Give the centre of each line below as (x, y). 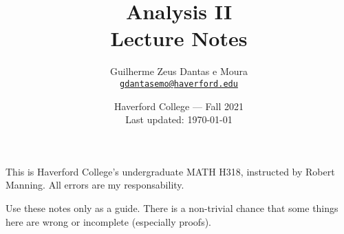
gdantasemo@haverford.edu (179, 84)
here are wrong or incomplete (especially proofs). (109, 221)
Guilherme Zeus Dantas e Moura (179, 71)
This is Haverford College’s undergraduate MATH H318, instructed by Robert (170, 171)
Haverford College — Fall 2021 (179, 106)
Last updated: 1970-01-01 (179, 119)
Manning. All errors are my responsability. (95, 185)
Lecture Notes (179, 38)
